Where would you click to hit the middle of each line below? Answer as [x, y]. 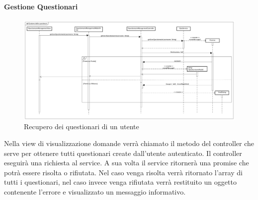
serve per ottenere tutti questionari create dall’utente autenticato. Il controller [123, 153]
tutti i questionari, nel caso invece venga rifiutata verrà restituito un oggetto [120, 182]
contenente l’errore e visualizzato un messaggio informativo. [95, 191]
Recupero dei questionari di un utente [82, 126]
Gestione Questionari [41, 6]
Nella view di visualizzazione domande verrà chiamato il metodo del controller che [129, 143]
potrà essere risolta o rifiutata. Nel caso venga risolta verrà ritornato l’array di [123, 172]
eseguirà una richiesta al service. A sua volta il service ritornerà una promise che [127, 163]
